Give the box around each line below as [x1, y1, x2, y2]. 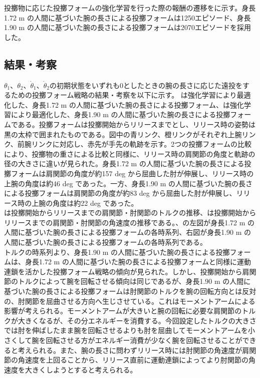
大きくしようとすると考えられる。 [25, 364, 137, 374]
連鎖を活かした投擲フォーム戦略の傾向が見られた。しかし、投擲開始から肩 [4, 266, 249, 276]
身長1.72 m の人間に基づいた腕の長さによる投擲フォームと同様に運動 [25, 256, 251, 267]
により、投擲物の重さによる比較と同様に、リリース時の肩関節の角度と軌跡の [4, 148, 255, 159]
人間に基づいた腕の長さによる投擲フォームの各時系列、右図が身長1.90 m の [4, 227, 251, 237]
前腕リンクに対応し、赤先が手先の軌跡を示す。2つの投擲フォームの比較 [17, 139, 251, 149]
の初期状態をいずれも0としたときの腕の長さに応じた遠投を [50, 80, 243, 90]
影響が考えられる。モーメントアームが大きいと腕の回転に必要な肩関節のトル [4, 305, 256, 316]
